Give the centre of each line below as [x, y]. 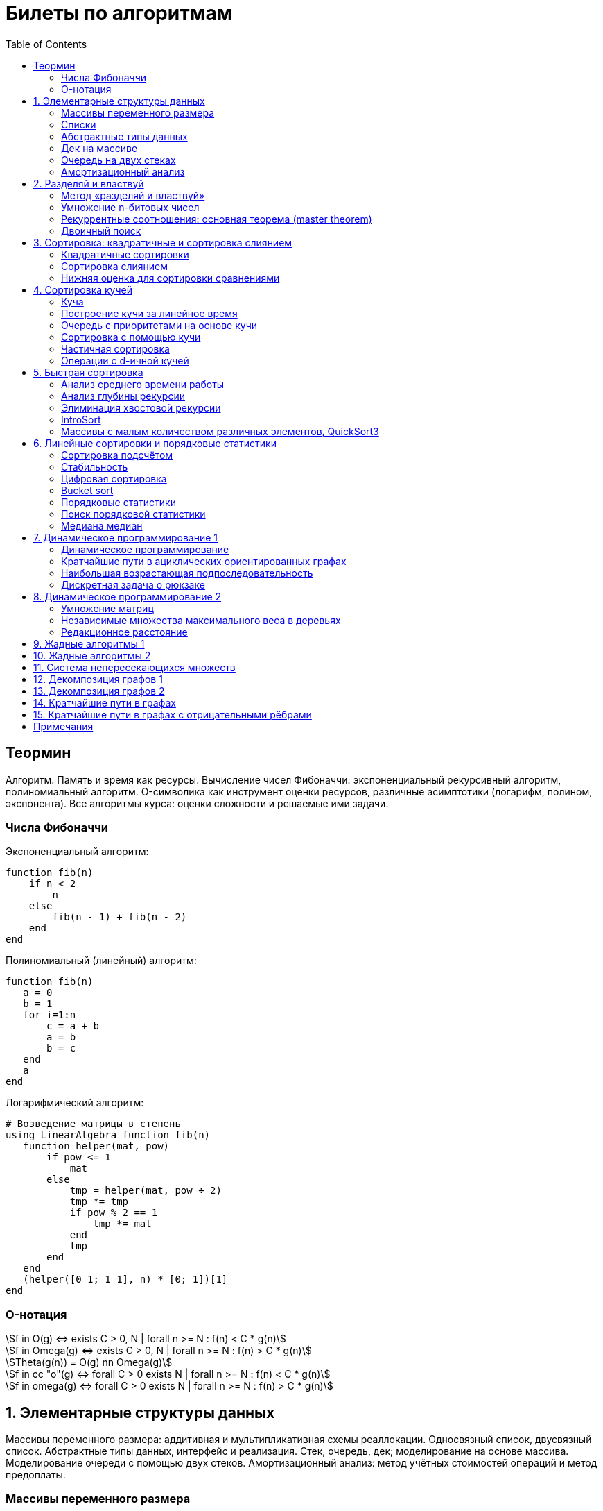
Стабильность [95, 466]
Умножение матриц [107, 608]
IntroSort [81, 419]
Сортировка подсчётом [117, 455]
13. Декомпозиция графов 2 [99, 691]
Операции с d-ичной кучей [125, 360]
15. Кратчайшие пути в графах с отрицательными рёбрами [173, 714]
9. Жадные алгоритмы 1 [89, 643]
